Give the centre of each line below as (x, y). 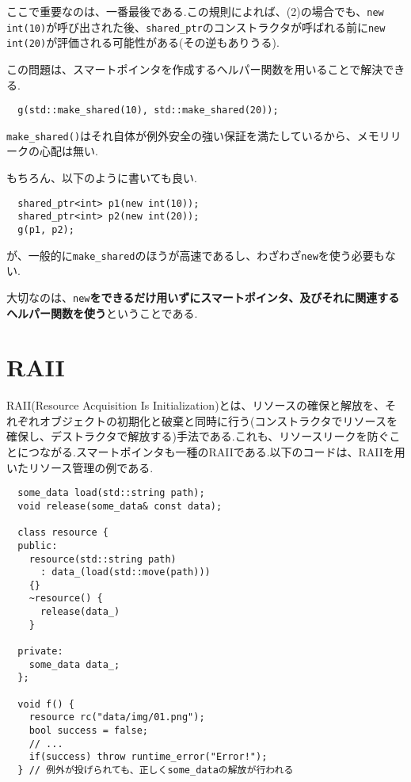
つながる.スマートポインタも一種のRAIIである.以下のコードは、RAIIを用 (217, 452)
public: (38, 545)
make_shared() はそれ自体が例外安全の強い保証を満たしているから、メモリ (198, 135)
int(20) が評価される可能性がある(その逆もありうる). (143, 42)
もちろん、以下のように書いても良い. (102, 178)
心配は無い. (68, 151)
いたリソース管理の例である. (80, 467)
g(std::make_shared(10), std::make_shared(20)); (148, 111)
